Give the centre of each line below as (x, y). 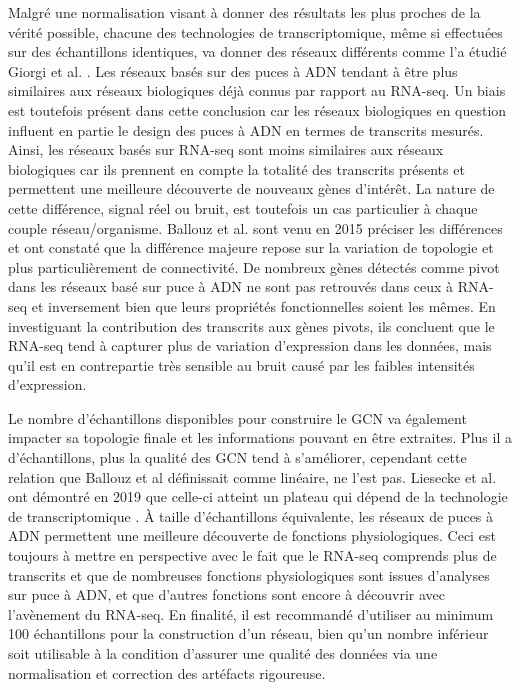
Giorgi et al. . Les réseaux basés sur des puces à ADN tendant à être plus (233, 70)
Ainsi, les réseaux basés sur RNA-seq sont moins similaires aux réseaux (226, 149)
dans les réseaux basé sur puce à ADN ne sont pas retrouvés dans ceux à (231, 286)
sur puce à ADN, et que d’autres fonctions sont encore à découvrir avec (226, 594)
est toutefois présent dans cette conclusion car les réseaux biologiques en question (257, 109)
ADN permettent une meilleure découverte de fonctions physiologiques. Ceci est (252, 535)
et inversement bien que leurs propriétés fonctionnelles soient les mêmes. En (263, 305)
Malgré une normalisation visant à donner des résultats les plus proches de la (244, 12)
